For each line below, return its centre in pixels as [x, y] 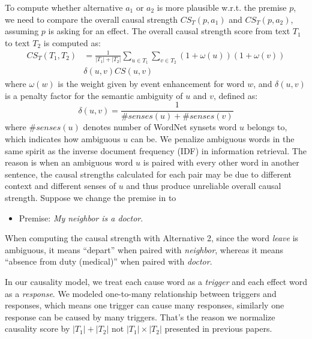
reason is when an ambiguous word [69, 162]
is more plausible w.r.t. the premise [222, 7]
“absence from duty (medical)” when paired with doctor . [109, 261]
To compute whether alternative [64, 7]
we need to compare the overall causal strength [91, 19]
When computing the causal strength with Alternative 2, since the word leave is [152, 238]
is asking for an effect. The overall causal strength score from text [169, 31]
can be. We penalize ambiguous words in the [213, 139]
